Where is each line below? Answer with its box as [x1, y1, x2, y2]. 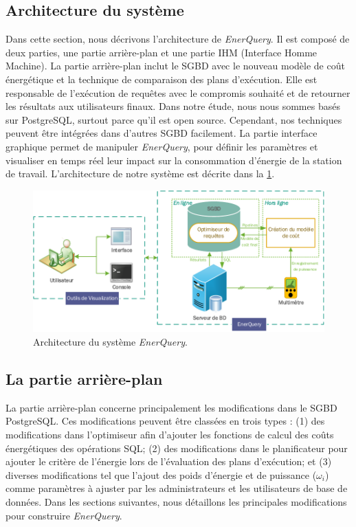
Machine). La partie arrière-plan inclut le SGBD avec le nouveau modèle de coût [5, 58, 345, 73]
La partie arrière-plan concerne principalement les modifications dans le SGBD [5, 400, 337, 414]
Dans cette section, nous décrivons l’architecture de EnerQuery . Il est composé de [5, 32, 350, 46]
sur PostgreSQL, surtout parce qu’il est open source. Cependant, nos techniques [5, 112, 342, 126]
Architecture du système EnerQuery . [33, 335, 188, 349]
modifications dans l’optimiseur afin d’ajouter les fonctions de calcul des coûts [5, 427, 334, 442]
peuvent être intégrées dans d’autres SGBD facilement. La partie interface [5, 126, 318, 140]
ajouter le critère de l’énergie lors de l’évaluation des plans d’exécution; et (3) [5, 454, 332, 469]
